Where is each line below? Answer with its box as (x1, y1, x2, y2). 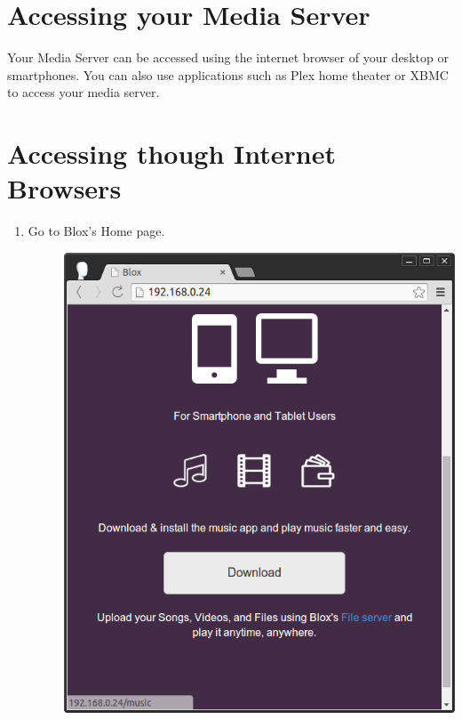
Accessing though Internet (7, 135, 336, 172)
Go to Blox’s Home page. (28, 222, 165, 240)
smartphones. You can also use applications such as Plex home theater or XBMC (7, 65, 449, 84)
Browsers (7, 170, 122, 206)
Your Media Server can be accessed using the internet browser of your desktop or (7, 48, 449, 67)
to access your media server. (7, 83, 160, 101)
